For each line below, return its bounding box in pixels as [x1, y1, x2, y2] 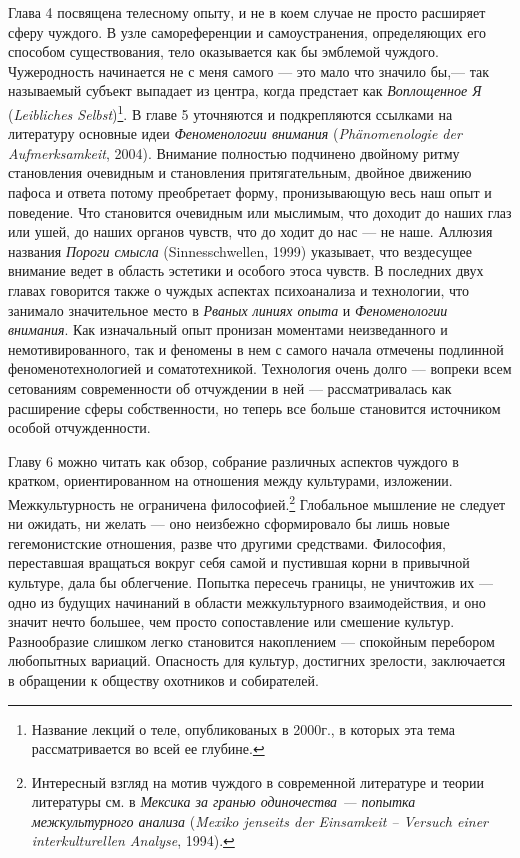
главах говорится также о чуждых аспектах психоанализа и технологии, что [8, 279, 469, 300]
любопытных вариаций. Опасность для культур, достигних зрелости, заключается [8, 650, 506, 671]
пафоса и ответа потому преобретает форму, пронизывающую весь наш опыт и [8, 182, 492, 202]
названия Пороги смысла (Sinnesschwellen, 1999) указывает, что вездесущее [8, 240, 472, 261]
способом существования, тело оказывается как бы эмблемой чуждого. [8, 41, 439, 62]
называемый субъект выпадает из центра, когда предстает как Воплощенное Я [8, 80, 482, 101]
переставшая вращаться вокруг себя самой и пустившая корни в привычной [8, 552, 470, 573]
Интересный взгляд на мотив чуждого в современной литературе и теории [31, 771, 485, 792]
